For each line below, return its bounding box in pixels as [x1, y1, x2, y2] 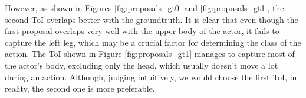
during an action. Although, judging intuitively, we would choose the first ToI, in [5, 70, 297, 83]
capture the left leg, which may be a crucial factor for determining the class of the [5, 36, 301, 48]
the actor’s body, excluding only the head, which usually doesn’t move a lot [5, 59, 278, 71]
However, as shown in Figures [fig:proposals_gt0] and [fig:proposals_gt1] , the [5, 2, 284, 13]
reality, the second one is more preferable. [5, 82, 155, 94]
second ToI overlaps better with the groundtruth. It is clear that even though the [5, 13, 298, 25]
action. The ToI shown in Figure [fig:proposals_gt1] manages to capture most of [5, 48, 295, 60]
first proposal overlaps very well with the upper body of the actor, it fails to [5, 25, 279, 37]
